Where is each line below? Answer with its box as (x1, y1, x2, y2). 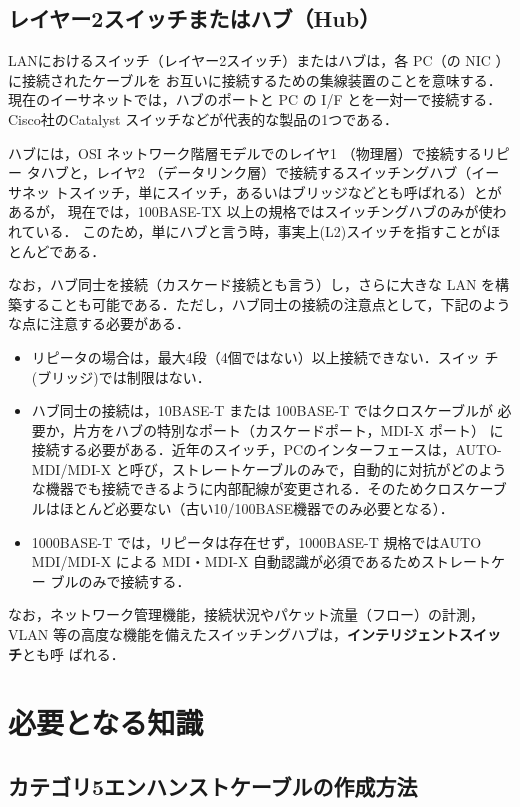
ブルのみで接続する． (50, 570, 191, 591)
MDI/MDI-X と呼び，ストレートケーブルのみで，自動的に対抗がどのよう (31, 458, 507, 479)
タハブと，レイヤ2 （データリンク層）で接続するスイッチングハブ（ (26, 162, 472, 183)
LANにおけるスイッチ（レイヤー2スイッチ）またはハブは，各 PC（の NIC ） (8, 50, 510, 71)
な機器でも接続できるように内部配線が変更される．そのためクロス (31, 478, 466, 499)
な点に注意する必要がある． (8, 313, 190, 334)
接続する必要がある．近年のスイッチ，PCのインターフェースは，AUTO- (31, 439, 502, 460)
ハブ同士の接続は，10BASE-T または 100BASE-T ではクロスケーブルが (31, 400, 493, 421)
